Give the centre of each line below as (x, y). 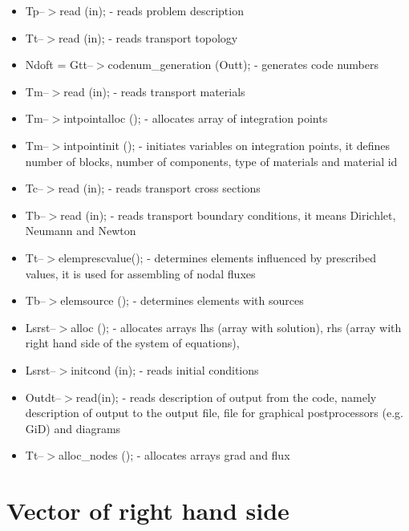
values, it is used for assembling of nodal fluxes (140, 273)
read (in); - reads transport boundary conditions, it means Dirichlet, (228, 215)
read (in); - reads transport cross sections (159, 188)
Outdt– (43, 397)
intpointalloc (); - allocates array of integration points (196, 118)
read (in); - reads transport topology (148, 37)
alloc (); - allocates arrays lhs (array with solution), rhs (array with (236, 327)
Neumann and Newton (81, 231)
